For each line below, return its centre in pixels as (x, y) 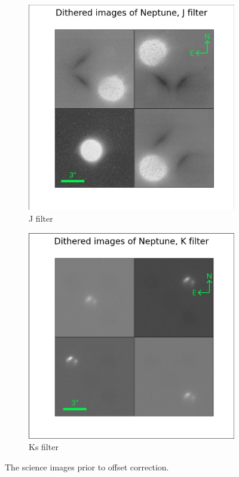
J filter (41, 218)
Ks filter (44, 447)
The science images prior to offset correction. (87, 467)
